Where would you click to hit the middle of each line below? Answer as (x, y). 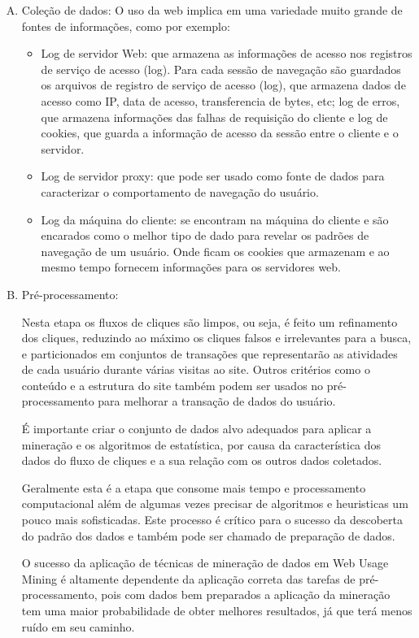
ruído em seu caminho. (78, 626)
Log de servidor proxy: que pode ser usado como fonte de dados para (213, 176)
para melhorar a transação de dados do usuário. (217, 401)
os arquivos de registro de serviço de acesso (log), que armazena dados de (223, 85)
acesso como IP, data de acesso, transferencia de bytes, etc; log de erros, (220, 100)
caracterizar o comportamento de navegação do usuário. (180, 191)
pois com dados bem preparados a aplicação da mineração (246, 595)
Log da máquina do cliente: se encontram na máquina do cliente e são (215, 219)
